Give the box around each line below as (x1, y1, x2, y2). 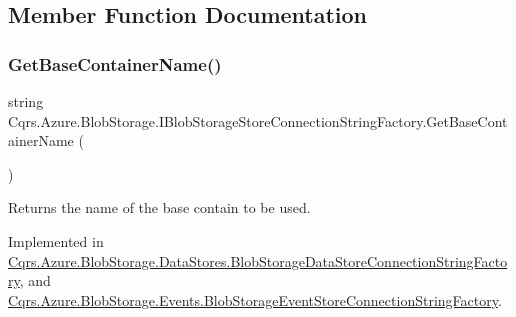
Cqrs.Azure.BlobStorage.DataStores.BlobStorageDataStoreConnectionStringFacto (8, 250, 508, 271)
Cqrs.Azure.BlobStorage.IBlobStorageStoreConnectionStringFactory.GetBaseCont (8, 110, 508, 131)
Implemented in (8, 230, 104, 251)
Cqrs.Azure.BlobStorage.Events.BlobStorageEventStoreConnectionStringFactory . (8, 289, 502, 310)
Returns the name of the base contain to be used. (8, 197, 311, 218)
